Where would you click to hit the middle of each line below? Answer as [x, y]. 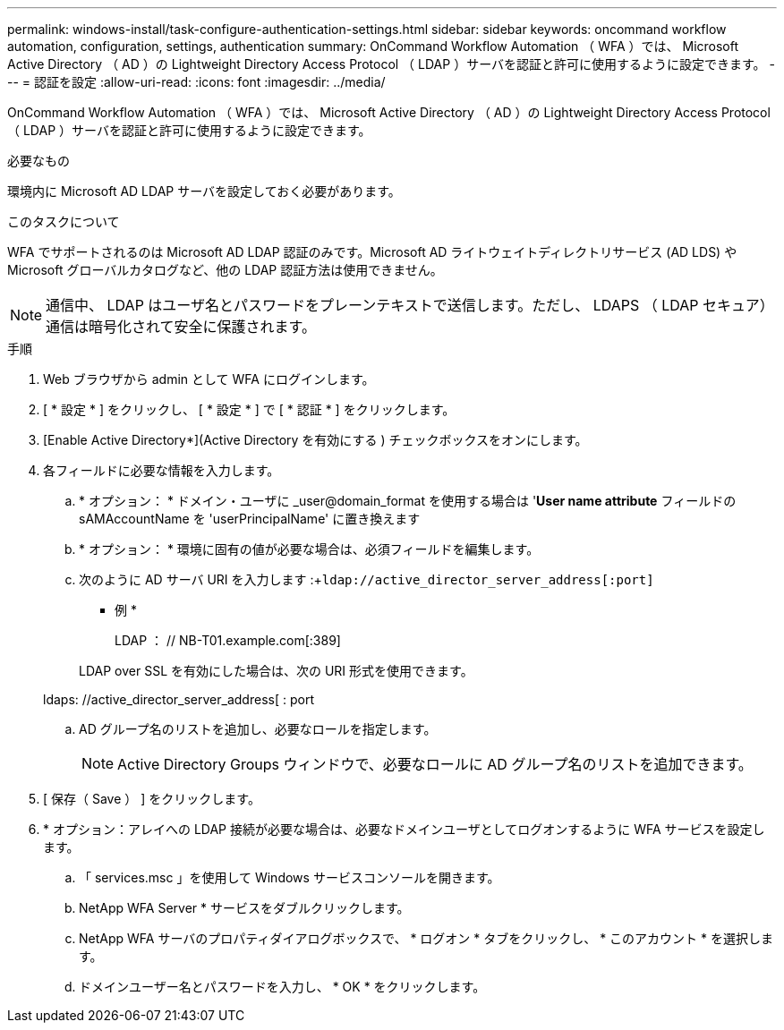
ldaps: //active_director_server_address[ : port [179, 699]
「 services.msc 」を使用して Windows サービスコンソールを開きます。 [290, 877]
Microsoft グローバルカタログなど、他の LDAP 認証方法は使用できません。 [225, 270]
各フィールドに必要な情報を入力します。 [162, 470]
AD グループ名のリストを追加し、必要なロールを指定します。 [258, 729]
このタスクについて [64, 221]
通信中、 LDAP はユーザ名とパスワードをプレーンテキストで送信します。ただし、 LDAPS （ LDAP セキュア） [410, 305]
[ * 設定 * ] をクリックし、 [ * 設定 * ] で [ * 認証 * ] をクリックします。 [249, 409]
